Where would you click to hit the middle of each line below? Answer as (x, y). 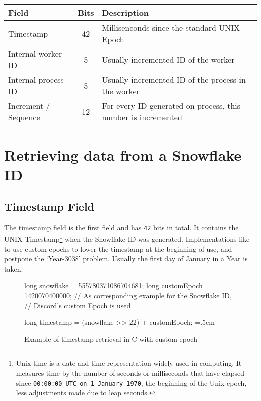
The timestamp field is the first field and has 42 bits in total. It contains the (121, 227)
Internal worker (35, 53)
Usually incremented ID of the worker (168, 59)
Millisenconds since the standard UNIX (171, 27)
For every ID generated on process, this (171, 106)
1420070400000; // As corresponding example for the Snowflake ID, (128, 295)
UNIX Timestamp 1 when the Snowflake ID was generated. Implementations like (127, 238)
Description (125, 12)
